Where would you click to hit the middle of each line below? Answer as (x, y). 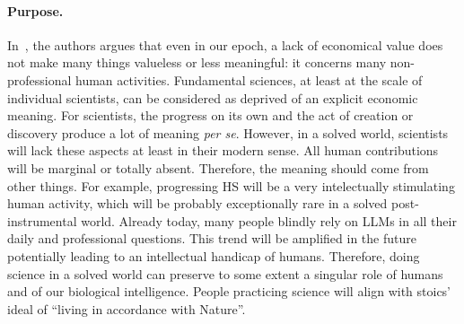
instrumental (42, 220)
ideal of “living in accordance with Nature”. (127, 308)
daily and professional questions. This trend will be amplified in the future (212, 238)
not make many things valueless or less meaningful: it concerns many (197, 62)
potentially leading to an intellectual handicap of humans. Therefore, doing (214, 255)
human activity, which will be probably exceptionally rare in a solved (197, 203)
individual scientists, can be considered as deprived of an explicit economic (213, 97)
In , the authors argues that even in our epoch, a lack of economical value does (225, 44)
